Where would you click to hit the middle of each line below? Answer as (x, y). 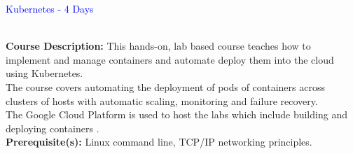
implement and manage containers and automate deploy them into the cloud (170, 59)
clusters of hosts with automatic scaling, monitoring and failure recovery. (162, 100)
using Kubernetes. (44, 73)
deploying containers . (53, 128)
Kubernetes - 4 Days (50, 8)
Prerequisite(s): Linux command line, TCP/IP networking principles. (159, 142)
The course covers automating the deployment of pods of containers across (165, 86)
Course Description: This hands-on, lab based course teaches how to (158, 46)
